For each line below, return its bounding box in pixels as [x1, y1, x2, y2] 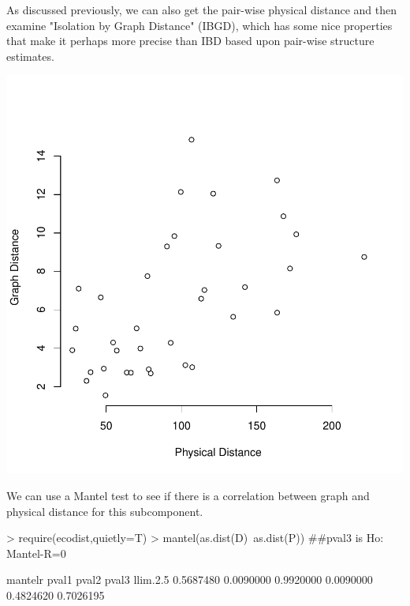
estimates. [6, 47, 54, 64]
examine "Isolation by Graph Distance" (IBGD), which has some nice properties [6, 17, 393, 33]
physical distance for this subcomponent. [6, 502, 203, 519]
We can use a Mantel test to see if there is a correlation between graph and [6, 487, 370, 503]
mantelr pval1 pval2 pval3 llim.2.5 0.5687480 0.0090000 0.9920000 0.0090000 [6, 571, 373, 588]
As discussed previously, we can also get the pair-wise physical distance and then [6, 2, 397, 17]
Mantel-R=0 [6, 544, 66, 561]
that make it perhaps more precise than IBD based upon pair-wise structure [6, 32, 375, 49]
